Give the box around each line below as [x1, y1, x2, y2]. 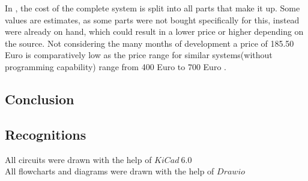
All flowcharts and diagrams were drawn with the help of [5, 165, 214, 177]
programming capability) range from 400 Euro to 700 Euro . [5, 60, 226, 73]
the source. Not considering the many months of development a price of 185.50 [5, 37, 294, 49]
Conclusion [5, 89, 74, 108]
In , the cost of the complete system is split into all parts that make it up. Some [5, 2, 300, 14]
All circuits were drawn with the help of [5, 153, 152, 165]
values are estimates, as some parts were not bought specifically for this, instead [5, 13, 300, 26]
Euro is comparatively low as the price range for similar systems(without [5, 49, 273, 61]
